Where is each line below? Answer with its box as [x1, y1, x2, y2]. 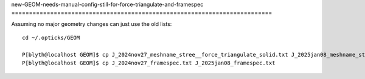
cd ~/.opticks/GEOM [22, 34, 80, 42]
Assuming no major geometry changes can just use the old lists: [11, 20, 172, 27]
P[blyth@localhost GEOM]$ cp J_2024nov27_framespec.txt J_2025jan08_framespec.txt [22, 60, 276, 66]
